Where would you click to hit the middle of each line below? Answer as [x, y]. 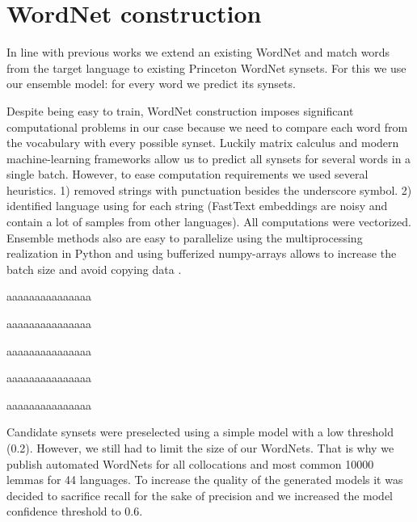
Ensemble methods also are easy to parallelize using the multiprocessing [185, 237]
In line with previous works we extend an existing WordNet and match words [198, 52]
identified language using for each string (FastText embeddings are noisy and [197, 206]
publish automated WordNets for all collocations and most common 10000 [190, 463]
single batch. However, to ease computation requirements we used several [187, 174]
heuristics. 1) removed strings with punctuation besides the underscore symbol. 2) [209, 189]
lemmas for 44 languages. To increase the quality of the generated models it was [205, 480]
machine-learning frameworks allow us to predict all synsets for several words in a [209, 158]
